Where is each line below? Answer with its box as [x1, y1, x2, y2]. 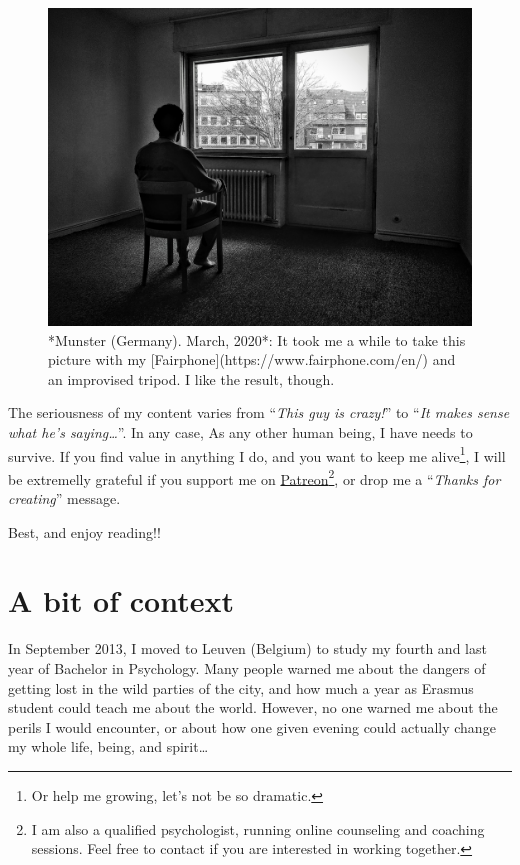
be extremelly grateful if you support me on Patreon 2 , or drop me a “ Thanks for [8, 465, 501, 489]
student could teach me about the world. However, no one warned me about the [8, 697, 498, 718]
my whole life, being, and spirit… [8, 736, 209, 757]
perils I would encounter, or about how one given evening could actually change [8, 716, 496, 737]
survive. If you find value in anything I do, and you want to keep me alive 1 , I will [8, 442, 506, 466]
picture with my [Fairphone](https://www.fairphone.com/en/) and [48, 349, 456, 370]
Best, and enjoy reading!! [8, 521, 161, 542]
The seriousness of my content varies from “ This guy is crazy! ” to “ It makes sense [8, 402, 510, 423]
